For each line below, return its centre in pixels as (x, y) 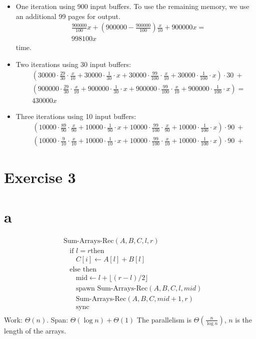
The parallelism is (164, 319)
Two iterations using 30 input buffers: (73, 64)
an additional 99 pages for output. (68, 16)
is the (243, 319)
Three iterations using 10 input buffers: (76, 116)
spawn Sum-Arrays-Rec (112, 288)
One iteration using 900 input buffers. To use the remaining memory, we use (132, 6)
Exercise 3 (40, 177)
